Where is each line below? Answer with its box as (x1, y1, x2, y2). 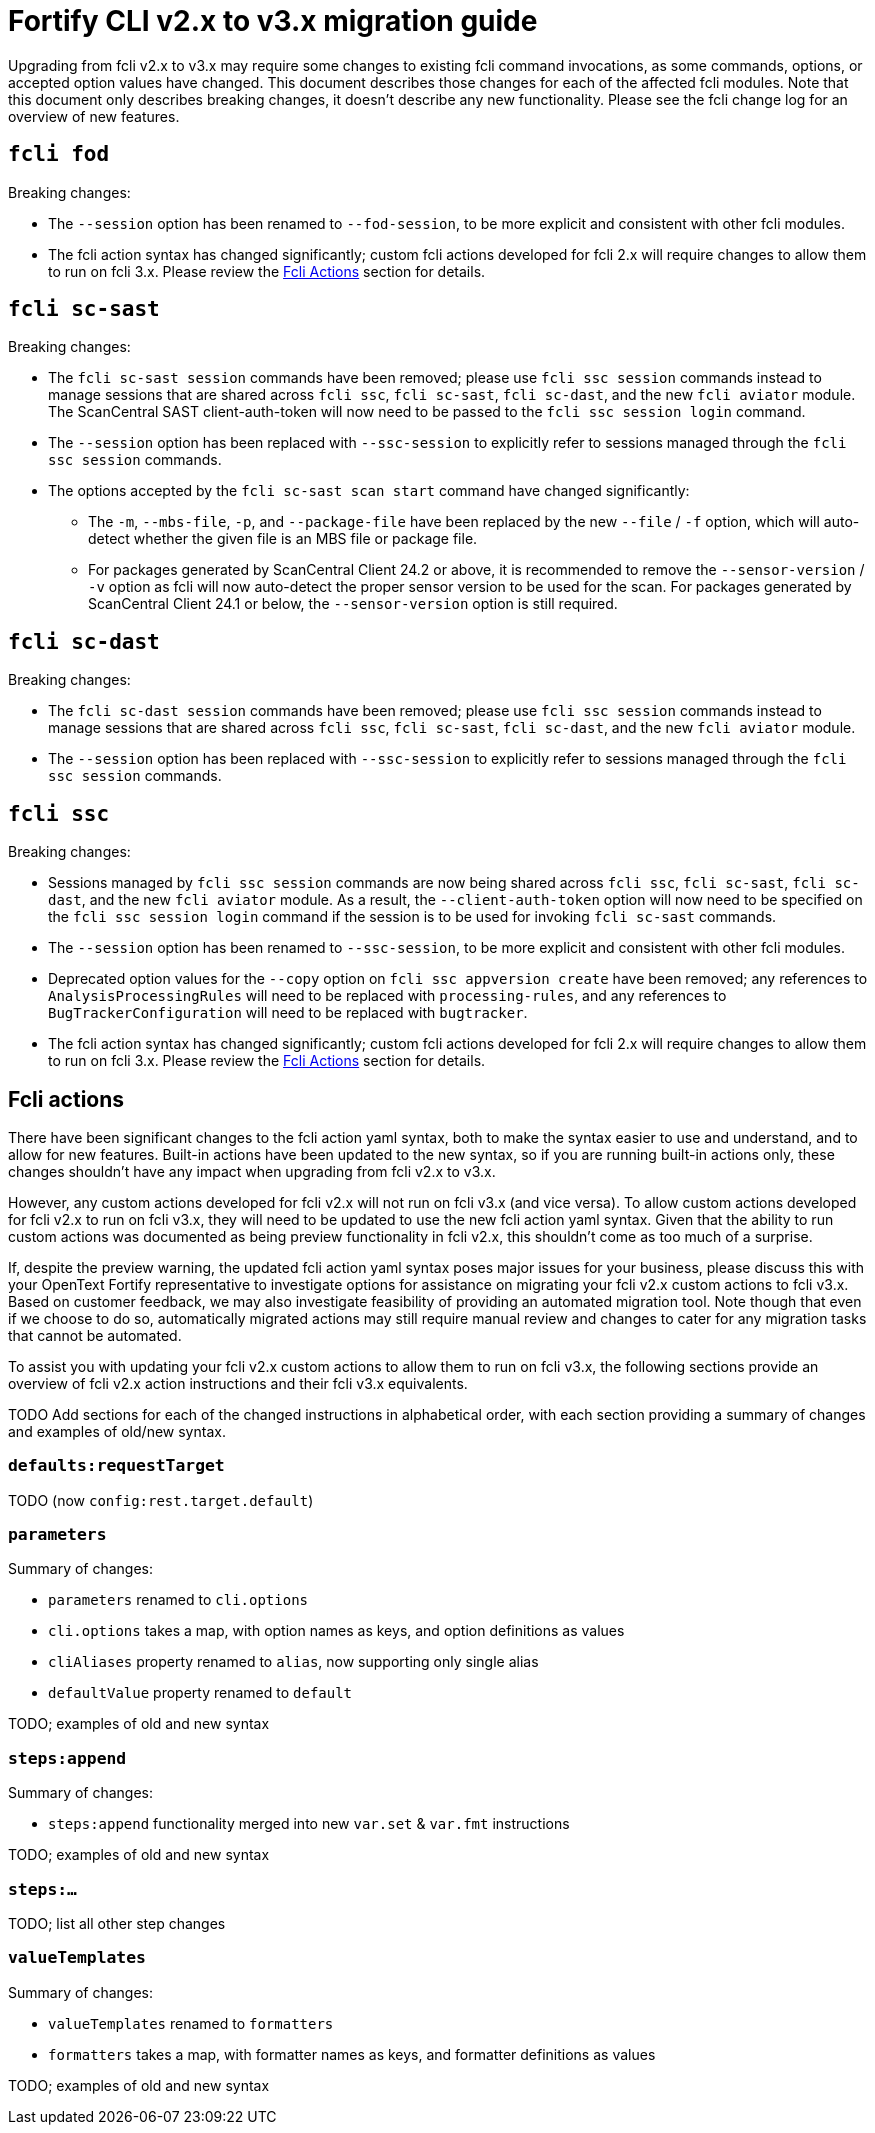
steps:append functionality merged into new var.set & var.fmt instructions (48, 1815, 570, 1833)
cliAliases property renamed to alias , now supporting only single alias (48, 1653, 539, 1671)
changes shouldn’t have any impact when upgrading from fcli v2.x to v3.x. (8, 1162, 496, 1180)
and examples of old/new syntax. (8, 1422, 226, 1440)
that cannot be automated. (8, 1326, 182, 1344)
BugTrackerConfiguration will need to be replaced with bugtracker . (48, 1004, 528, 1022)
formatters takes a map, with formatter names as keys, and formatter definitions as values (48, 2045, 656, 2063)
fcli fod (8, 142, 110, 167)
